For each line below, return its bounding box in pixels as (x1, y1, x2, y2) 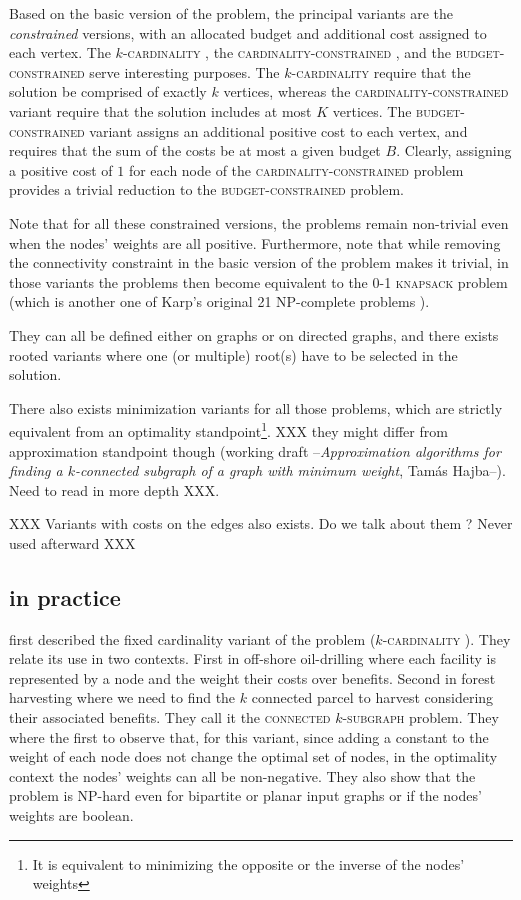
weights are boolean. (9, 805, 134, 826)
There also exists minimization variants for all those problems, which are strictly (9, 397, 503, 418)
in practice (9, 581, 121, 612)
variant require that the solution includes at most (9, 100, 312, 121)
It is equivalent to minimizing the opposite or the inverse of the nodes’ (32, 853, 465, 874)
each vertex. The (9, 42, 111, 63)
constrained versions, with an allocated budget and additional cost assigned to (9, 22, 487, 43)
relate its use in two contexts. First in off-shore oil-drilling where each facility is (9, 648, 496, 669)
